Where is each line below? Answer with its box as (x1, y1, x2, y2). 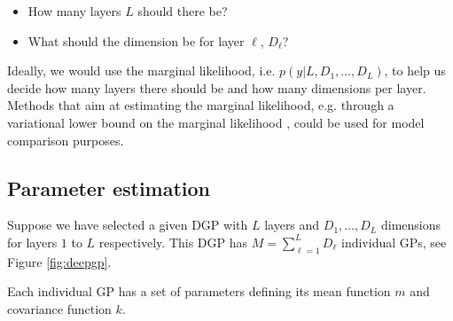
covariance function (7, 299, 112, 317)
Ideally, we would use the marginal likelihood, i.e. (7, 61, 276, 80)
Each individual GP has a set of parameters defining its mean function (7, 282, 391, 301)
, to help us (384, 61, 446, 80)
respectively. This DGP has (98, 232, 248, 251)
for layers (7, 232, 58, 251)
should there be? (137, 2, 228, 20)
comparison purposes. (7, 130, 124, 149)
